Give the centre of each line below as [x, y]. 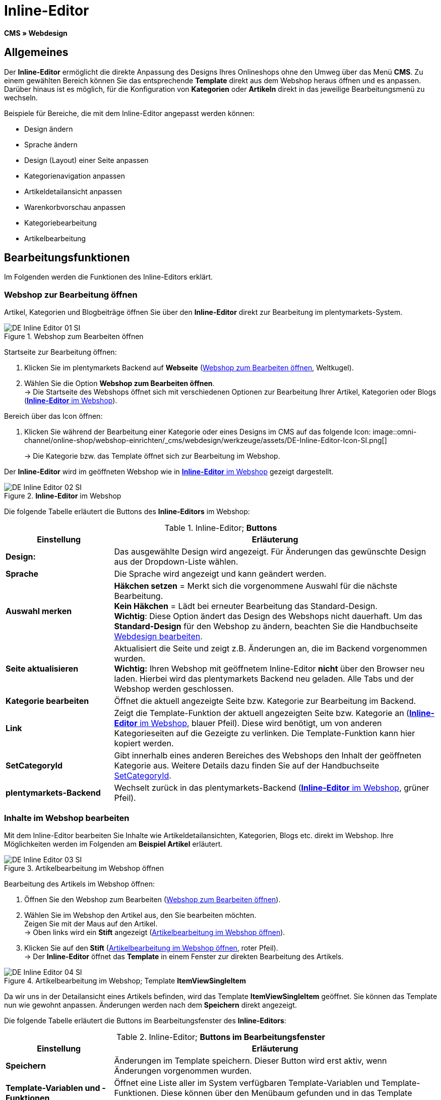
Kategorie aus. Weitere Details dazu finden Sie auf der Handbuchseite [247, 766]
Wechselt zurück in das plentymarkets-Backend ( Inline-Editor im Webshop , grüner [272, 788]
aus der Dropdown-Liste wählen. [176, 562]
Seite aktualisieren [42, 669]
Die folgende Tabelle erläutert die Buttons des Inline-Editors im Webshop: [127, 512]
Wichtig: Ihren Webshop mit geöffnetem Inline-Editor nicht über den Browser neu [269, 669]
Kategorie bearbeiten [47, 701]
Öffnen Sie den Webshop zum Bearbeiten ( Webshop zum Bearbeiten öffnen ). [152, 899]
